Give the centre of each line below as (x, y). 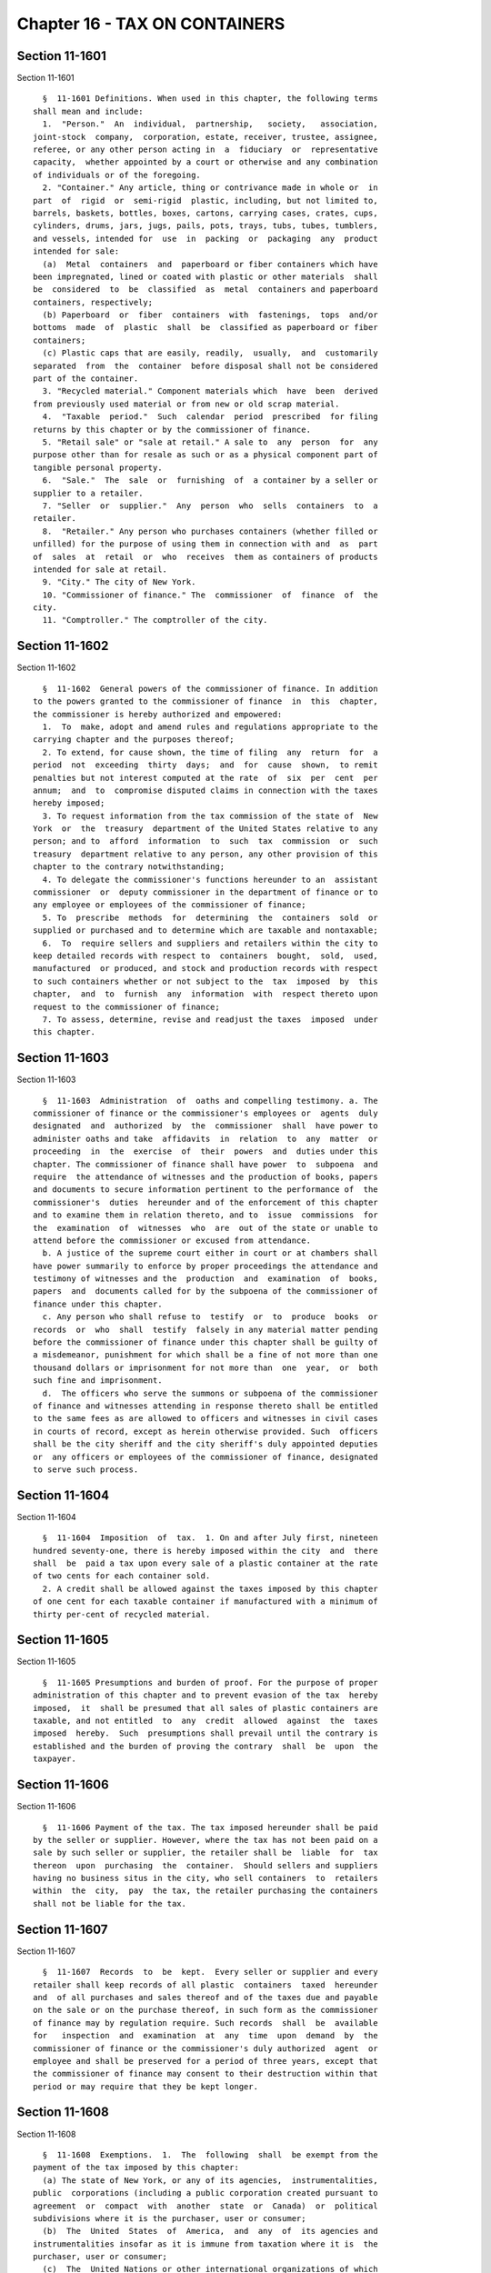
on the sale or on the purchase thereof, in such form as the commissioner (205, 2010)
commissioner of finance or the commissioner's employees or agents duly (205, 1113)
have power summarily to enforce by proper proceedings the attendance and (205, 1266)
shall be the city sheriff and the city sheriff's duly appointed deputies (205, 1444)
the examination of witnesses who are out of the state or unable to (205, 1228)
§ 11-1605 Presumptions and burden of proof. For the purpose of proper (210, 1682)
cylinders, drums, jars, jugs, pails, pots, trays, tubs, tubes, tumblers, (205, 226)
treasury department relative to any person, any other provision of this (205, 854)
